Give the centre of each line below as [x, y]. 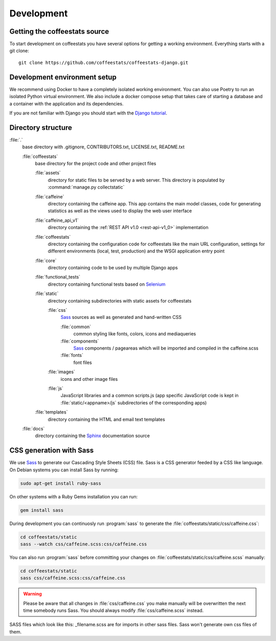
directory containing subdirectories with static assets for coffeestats [120, 301]
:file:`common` [76, 327]
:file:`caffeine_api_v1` [57, 220]
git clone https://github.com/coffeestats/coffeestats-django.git [103, 62]
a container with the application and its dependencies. [66, 104]
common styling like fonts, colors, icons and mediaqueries [135, 334]
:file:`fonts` [72, 355]
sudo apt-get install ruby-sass [61, 483]
